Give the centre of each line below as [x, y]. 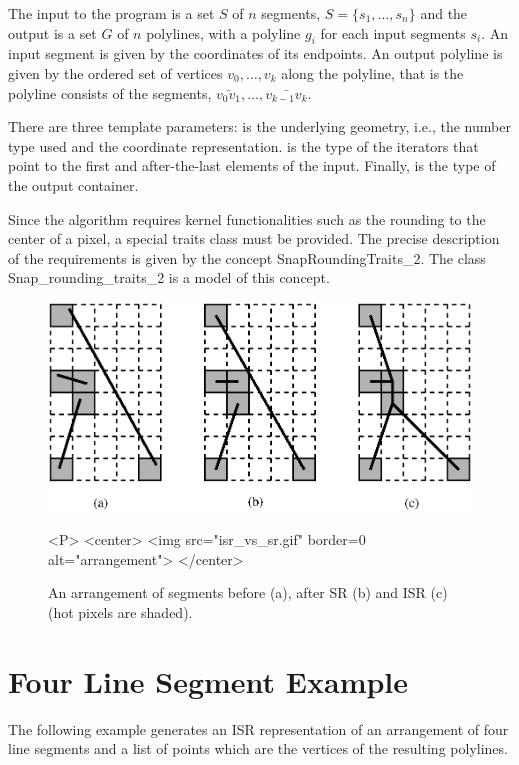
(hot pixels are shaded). [120, 611]
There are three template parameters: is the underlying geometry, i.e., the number [259, 126]
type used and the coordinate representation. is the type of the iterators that [243, 145]
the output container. [73, 184]
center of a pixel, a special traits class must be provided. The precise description [254, 238]
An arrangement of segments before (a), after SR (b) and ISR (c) [248, 592]
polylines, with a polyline [223, 32]
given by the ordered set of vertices [115, 72]
